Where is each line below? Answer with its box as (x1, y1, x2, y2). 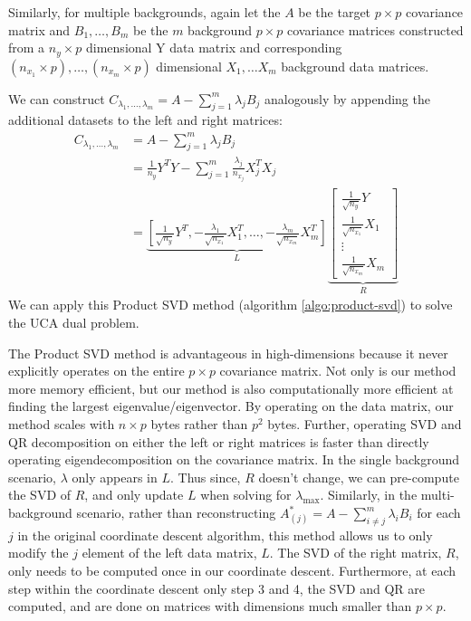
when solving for (200, 485, 292, 504)
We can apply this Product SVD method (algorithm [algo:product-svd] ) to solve (8, 295, 453, 314)
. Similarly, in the (320, 485, 418, 504)
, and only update (84, 485, 184, 504)
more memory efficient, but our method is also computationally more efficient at (8, 378, 454, 397)
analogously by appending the (264, 89, 430, 108)
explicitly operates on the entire (8, 361, 185, 380)
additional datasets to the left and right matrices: (8, 110, 283, 129)
